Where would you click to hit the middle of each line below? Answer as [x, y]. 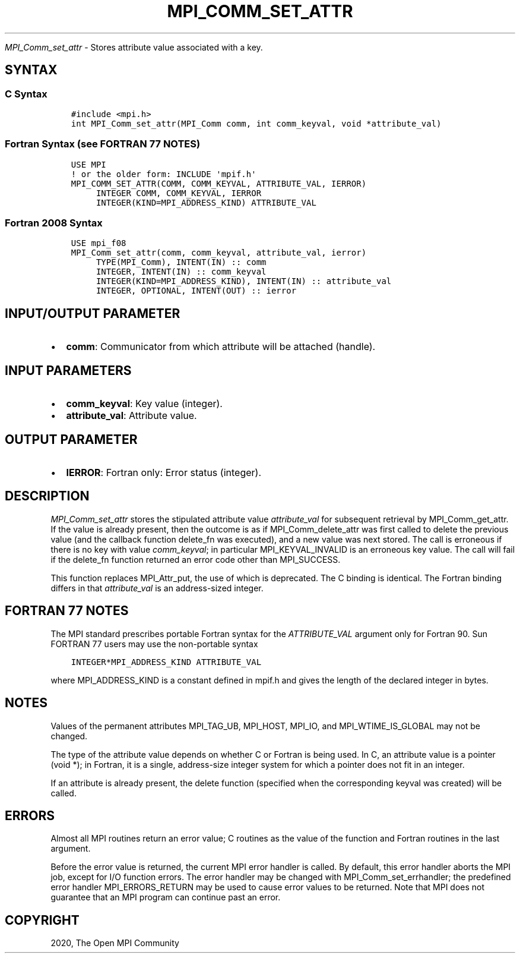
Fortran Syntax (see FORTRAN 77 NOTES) [103, 144]
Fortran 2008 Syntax [54, 223]
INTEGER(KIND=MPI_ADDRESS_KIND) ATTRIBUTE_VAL [206, 202]
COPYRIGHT [42, 920]
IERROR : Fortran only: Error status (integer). [164, 472]
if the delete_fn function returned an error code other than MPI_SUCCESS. [196, 559]
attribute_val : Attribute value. [131, 416]
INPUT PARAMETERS [68, 370]
